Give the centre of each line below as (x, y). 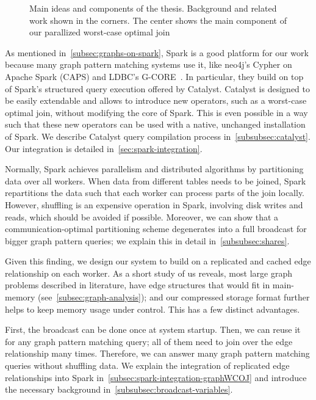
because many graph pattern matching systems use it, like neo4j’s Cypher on (149, 64)
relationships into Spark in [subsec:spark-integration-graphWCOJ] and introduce (156, 377)
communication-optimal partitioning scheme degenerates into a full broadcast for (156, 229)
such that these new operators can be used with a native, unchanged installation (155, 124)
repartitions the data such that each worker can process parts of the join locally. (155, 193)
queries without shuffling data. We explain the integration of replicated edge (147, 365)
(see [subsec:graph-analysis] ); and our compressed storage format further (174, 297)
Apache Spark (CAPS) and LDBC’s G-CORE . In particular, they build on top (154, 76)
